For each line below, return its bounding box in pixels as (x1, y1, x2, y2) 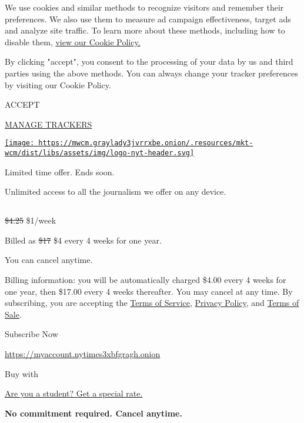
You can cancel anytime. (5, 254, 93, 266)
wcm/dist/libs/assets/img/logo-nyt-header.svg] (5, 149, 195, 157)
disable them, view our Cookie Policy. (5, 35, 141, 48)
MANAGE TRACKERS (5, 118, 92, 130)
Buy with (5, 367, 38, 379)
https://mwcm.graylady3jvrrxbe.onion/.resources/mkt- (38, 139, 253, 148)
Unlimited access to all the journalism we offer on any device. (5, 185, 226, 198)
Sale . (5, 308, 22, 320)
